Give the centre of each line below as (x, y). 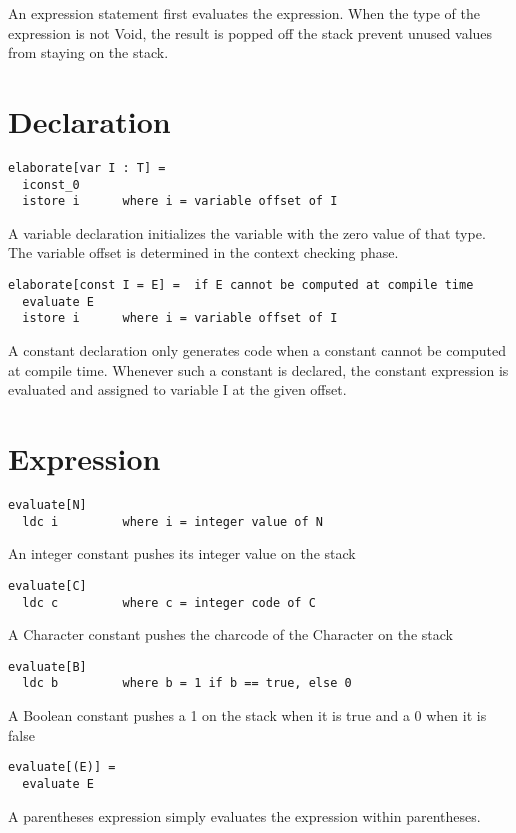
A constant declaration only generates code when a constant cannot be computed (257, 350)
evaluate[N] (47, 504)
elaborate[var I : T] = (87, 167)
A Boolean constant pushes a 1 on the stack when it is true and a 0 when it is (247, 715)
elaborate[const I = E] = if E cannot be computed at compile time (241, 285)
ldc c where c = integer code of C (169, 602)
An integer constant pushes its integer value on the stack (182, 553)
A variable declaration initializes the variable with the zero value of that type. (247, 232)
